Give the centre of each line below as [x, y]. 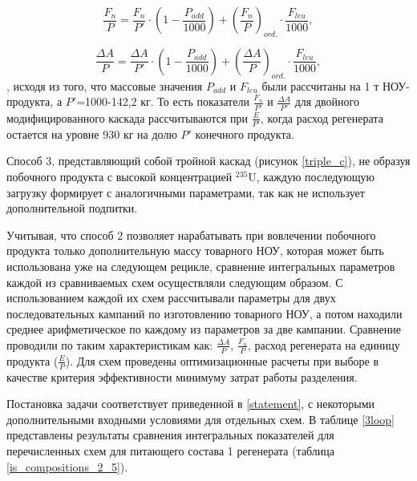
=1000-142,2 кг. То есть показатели [163, 101]
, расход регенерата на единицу [324, 344]
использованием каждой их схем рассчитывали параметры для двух [171, 298]
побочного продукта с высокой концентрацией [119, 176]
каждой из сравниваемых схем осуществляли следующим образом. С [175, 282]
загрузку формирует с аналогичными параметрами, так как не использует [186, 192]
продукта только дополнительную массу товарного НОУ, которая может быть [195, 251]
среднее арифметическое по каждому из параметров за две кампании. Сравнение [204, 329]
